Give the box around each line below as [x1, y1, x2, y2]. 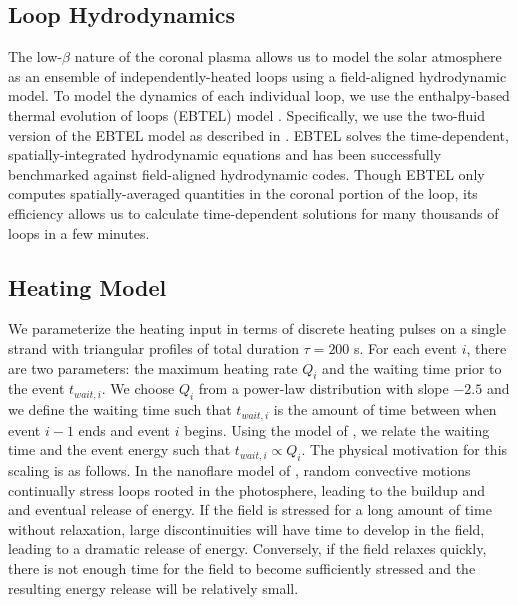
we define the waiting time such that [8, 399, 232, 420]
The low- [8, 46, 63, 67]
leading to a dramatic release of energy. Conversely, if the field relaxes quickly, [8, 538, 487, 559]
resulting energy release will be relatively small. [8, 577, 299, 598]
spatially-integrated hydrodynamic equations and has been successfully [8, 144, 442, 165]
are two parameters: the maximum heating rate [8, 357, 298, 378]
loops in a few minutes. [8, 222, 150, 243]
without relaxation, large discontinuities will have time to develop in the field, [8, 518, 485, 539]
